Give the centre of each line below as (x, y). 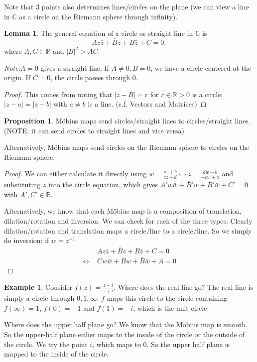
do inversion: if (27, 240)
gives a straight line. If (75, 67)
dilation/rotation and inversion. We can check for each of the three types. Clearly (128, 220)
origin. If (17, 77)
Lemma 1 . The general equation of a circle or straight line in (99, 33)
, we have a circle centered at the (201, 67)
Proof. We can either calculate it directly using (75, 174)
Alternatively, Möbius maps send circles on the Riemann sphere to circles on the (127, 147)
